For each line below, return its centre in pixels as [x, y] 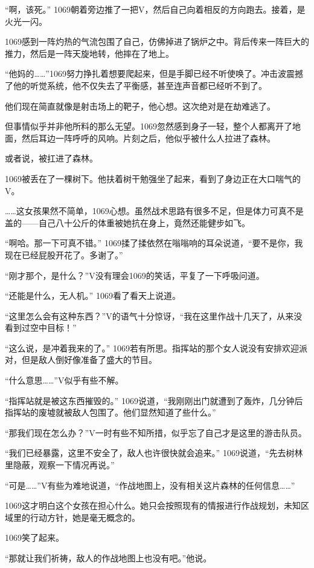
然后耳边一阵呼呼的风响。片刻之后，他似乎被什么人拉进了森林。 [148, 138]
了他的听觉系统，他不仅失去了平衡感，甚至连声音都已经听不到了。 [136, 85]
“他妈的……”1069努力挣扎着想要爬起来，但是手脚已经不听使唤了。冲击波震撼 [154, 73]
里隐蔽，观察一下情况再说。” [60, 465]
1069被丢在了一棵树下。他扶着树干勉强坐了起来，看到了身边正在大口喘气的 [153, 178]
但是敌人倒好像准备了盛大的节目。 [89, 360]
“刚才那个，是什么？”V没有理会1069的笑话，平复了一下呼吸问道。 [135, 275]
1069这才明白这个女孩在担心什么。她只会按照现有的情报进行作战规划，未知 [153, 505]
